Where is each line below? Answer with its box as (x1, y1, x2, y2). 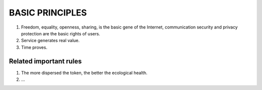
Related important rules (9, 57, 82, 65)
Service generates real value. (21, 38, 80, 44)
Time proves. (21, 44, 48, 50)
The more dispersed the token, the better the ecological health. (21, 70, 147, 75)
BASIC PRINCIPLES (9, 7, 87, 18)
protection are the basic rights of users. (21, 30, 100, 36)
